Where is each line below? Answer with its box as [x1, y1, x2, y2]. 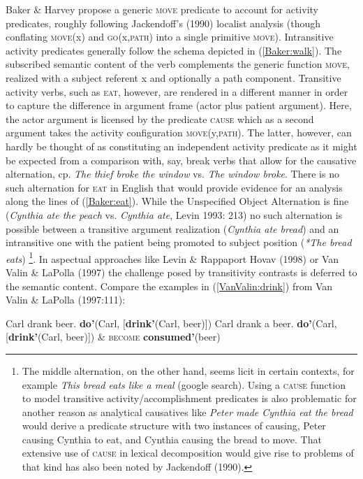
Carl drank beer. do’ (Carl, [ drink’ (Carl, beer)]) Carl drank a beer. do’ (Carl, [6, 315, 337, 330]
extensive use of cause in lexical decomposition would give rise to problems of [22, 445, 354, 460]
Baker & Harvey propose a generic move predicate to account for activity [6, 2, 318, 16]
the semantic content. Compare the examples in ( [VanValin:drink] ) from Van [6, 278, 333, 293]
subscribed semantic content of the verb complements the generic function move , [6, 57, 350, 71]
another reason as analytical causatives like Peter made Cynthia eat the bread [22, 404, 353, 419]
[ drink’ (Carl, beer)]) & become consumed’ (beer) [6, 329, 221, 344]
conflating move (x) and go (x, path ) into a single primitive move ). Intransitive [6, 29, 334, 44]
